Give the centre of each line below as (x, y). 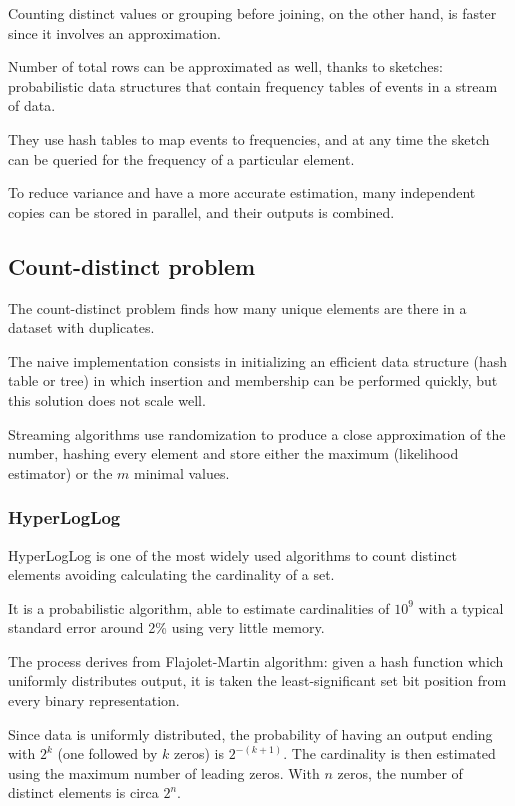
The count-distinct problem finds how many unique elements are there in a (237, 307)
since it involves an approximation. (114, 32)
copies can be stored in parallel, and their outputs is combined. (201, 211)
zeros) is (199, 753)
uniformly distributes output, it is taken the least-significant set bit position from (257, 680)
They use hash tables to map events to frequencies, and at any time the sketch (249, 138)
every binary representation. (94, 700)
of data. (32, 105)
